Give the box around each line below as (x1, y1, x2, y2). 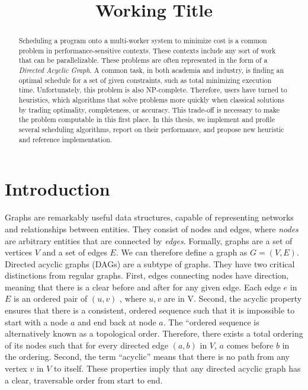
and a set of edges (42, 246, 107, 258)
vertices (5, 246, 32, 258)
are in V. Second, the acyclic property (163, 292, 302, 305)
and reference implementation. (18, 134, 113, 144)
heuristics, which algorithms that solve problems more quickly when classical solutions (18, 95, 285, 105)
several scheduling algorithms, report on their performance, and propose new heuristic (18, 124, 284, 135)
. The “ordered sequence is (163, 315, 259, 328)
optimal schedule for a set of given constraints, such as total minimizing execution (18, 75, 272, 85)
